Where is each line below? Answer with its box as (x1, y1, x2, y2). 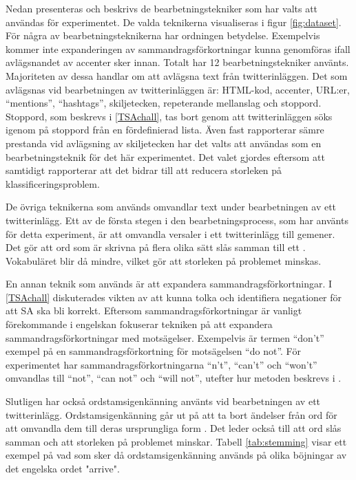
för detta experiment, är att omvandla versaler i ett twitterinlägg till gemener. (6, 226, 335, 241)
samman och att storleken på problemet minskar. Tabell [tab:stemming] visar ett (6, 434, 347, 448)
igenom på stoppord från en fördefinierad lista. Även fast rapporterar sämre (6, 122, 324, 137)
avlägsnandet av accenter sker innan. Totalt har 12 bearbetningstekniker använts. (6, 55, 349, 69)
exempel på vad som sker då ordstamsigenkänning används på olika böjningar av (6, 448, 347, 462)
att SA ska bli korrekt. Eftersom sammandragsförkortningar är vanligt (6, 303, 302, 318)
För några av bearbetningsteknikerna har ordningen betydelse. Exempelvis (6, 28, 320, 43)
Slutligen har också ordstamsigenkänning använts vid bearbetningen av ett (6, 394, 321, 408)
